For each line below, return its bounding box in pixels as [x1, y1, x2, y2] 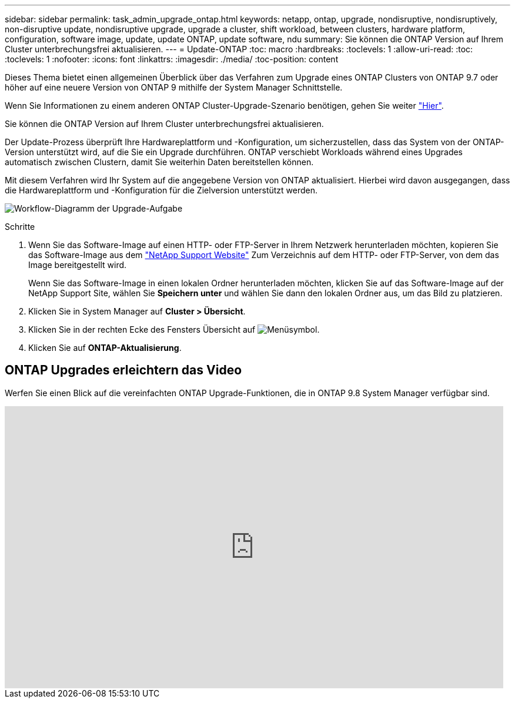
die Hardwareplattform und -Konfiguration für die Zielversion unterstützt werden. [5, 185, 318, 195]
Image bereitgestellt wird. [28, 260, 127, 270]
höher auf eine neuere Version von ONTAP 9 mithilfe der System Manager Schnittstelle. [5, 82, 343, 92]
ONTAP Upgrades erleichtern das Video [5, 363, 242, 378]
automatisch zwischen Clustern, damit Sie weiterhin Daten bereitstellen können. [5, 157, 314, 167]
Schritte [5, 222, 35, 232]
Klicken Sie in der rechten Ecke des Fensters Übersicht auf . [28, 324, 320, 334]
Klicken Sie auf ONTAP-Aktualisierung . [28, 343, 182, 353]
